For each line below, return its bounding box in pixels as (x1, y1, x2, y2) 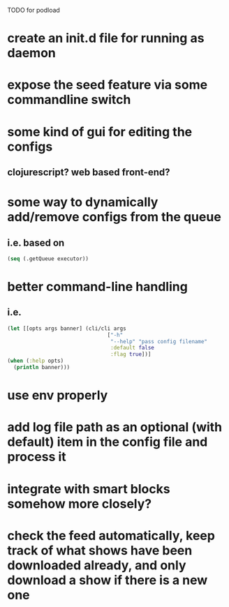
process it (7, 449, 66, 465)
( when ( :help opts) (7, 357, 64, 365)
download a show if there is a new (7, 572, 208, 588)
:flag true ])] (110, 351, 152, 358)
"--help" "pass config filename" (110, 338, 208, 345)
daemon (7, 45, 56, 61)
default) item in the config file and (7, 434, 208, 450)
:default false (110, 345, 155, 352)
